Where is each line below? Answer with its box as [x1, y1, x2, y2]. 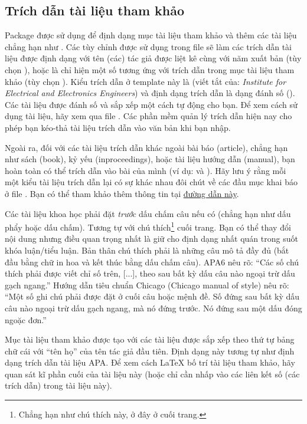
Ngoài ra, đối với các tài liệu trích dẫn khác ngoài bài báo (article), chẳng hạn [5, 141, 288, 153]
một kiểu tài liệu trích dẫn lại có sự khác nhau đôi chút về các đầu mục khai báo [5, 176, 298, 188]
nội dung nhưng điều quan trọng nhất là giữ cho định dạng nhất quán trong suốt [5, 232, 298, 245]
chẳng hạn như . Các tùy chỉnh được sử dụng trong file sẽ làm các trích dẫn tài [5, 40, 292, 52]
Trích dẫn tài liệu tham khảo [5, 1, 185, 19]
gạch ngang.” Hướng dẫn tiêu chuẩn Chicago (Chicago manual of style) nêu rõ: [5, 278, 289, 291]
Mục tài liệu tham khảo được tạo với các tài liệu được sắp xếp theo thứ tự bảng [5, 333, 295, 346]
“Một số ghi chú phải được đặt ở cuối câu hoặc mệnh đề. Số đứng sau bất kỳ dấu [5, 290, 300, 303]
